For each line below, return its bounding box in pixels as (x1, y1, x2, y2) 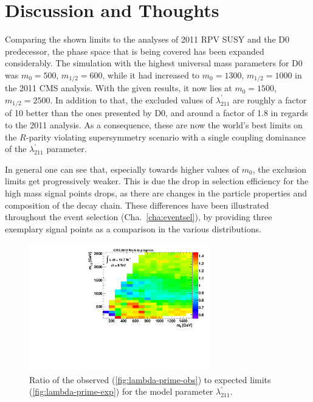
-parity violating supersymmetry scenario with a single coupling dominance (26, 130, 306, 143)
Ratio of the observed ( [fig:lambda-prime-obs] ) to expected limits (29, 373, 271, 386)
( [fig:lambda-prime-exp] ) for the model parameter (29, 385, 213, 398)
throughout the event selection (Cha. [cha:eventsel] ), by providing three (5, 210, 272, 223)
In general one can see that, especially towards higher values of (5, 162, 239, 175)
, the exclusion (252, 162, 307, 175)
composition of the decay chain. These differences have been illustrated (5, 198, 269, 211)
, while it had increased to (102, 68, 200, 81)
